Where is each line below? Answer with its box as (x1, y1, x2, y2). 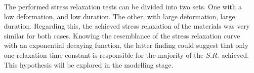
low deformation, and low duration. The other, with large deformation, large (4, 11, 235, 21)
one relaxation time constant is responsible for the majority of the (4, 49, 204, 60)
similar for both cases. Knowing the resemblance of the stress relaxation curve (4, 30, 240, 40)
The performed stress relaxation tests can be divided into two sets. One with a (4, 1, 242, 11)
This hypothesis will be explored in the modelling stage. (4, 59, 173, 70)
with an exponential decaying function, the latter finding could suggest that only (4, 40, 249, 50)
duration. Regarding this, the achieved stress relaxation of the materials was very (4, 21, 250, 31)
